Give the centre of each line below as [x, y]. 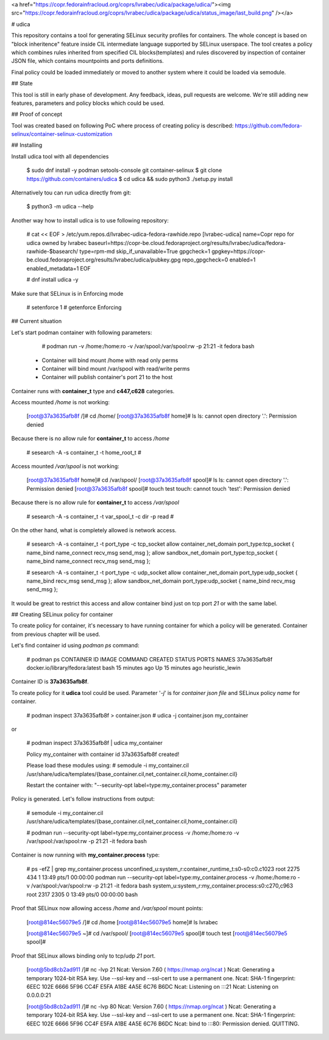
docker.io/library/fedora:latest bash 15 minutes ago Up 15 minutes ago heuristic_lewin [133, 668]
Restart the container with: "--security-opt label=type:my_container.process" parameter [136, 785]
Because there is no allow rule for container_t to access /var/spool [95, 502]
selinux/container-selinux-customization [62, 134]
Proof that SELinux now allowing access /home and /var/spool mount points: [107, 908]
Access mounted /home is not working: [60, 402]
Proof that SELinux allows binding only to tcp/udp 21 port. [83, 956]
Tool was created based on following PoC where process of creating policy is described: [122, 126]
